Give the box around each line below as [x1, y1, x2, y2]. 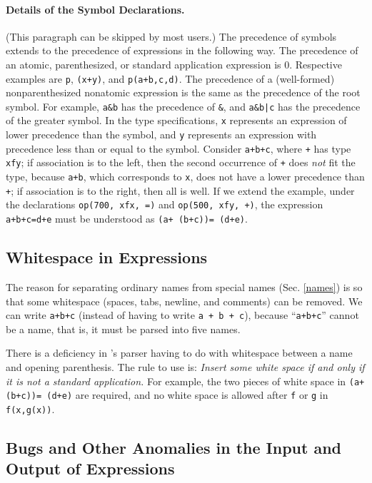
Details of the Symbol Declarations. [6, 1, 185, 16]
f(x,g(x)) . [6, 401, 55, 416]
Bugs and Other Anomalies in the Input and [6, 436, 342, 458]
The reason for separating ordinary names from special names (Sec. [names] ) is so [6, 279, 363, 294]
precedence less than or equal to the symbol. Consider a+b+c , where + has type [6, 141, 351, 156]
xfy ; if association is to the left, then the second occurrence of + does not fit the [6, 155, 356, 170]
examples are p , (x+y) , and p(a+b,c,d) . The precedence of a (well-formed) [6, 71, 335, 86]
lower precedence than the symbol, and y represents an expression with [6, 127, 317, 142]
